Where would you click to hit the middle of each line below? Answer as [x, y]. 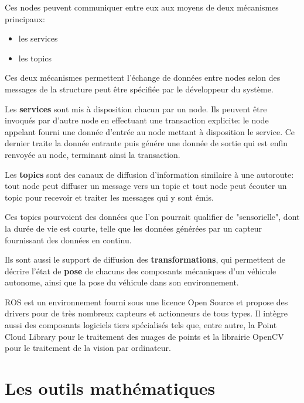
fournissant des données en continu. [68, 240]
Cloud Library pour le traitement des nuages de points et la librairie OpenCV [144, 336]
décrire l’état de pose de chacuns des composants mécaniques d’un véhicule [141, 271]
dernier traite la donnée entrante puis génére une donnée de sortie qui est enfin [146, 143]
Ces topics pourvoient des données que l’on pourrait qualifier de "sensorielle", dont [152, 217]
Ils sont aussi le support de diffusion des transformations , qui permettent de [145, 259]
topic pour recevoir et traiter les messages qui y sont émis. [109, 197]
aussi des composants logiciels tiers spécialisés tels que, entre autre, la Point [141, 325]
